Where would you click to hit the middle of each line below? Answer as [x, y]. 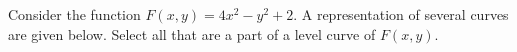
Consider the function [74, 14]
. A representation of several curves [401, 14]
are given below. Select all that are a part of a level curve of [192, 33]
